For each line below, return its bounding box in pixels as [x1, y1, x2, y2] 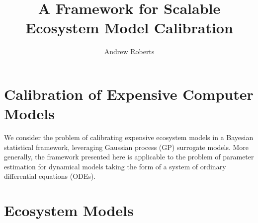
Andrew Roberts [104, 46, 155, 57]
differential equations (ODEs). [4, 171, 96, 181]
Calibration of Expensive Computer [4, 83, 254, 104]
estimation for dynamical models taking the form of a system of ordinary [4, 161, 226, 171]
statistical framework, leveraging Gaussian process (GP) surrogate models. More [4, 142, 249, 152]
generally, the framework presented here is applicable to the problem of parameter [4, 151, 254, 162]
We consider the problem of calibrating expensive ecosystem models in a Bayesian [4, 132, 254, 143]
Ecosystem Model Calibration [25, 17, 233, 38]
